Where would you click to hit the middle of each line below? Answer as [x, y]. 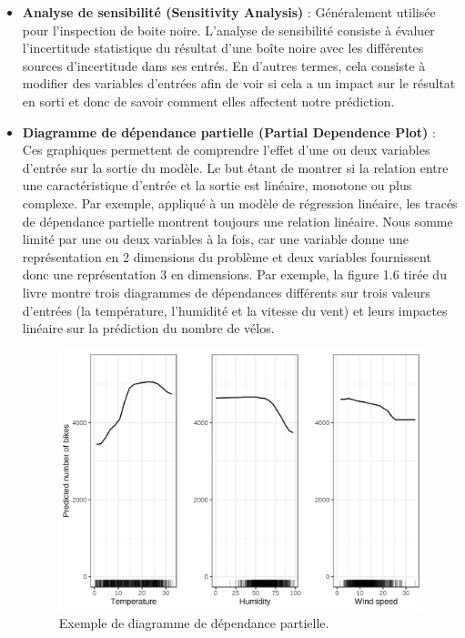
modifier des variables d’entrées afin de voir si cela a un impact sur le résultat [239, 83]
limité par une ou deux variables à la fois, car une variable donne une [216, 239]
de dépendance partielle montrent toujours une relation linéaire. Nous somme [238, 221]
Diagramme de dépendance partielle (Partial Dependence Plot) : [229, 132]
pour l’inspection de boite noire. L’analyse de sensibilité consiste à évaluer [228, 30]
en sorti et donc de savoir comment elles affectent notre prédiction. [208, 101]
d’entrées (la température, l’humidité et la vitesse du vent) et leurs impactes [235, 310]
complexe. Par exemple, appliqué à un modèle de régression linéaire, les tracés [240, 203]
